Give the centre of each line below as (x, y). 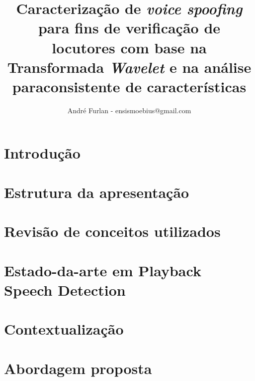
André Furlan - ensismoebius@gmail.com (129, 110)
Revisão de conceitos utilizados (112, 231)
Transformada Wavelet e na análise (129, 67)
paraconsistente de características (129, 86)
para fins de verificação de (129, 28)
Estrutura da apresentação (97, 192)
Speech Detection (65, 289)
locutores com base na (129, 47)
